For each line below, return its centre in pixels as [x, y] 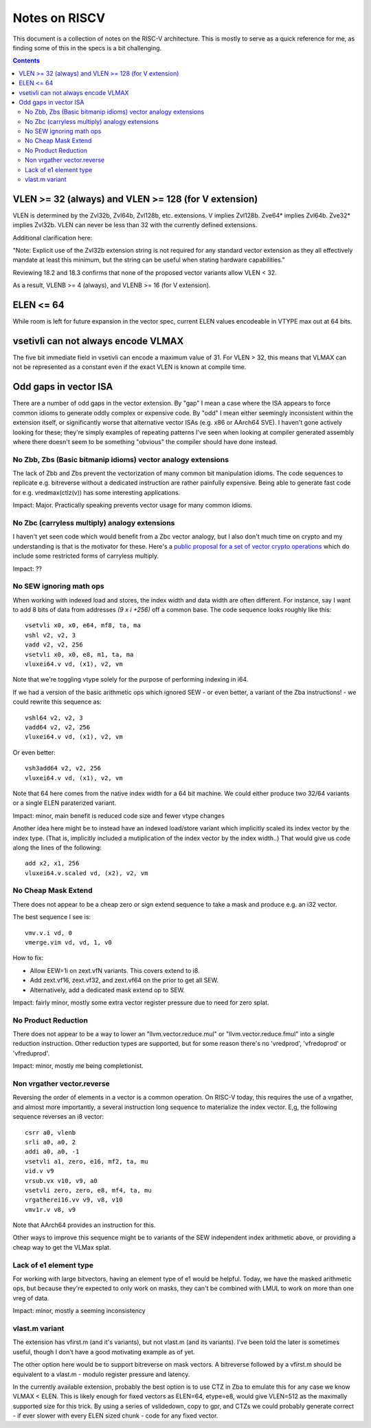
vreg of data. [31, 1298]
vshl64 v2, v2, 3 [54, 717]
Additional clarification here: [53, 238]
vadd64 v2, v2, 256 [58, 727]
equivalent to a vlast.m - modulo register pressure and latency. [101, 1374]
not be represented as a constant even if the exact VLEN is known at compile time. [130, 367]
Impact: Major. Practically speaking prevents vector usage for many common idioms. [133, 505]
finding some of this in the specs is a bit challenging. [87, 48]
